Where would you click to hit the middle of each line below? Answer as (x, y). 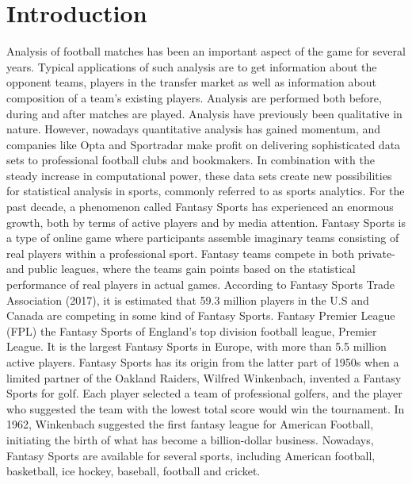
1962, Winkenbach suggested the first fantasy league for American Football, (190, 424)
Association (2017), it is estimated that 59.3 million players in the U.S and (188, 300)
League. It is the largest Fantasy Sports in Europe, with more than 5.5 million (196, 346)
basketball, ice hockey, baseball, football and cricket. (134, 471)
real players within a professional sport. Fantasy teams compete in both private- (201, 253)
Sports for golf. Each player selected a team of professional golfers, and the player (204, 393)
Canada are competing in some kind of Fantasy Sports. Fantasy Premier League (201, 315)
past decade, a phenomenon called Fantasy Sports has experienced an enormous (200, 207)
